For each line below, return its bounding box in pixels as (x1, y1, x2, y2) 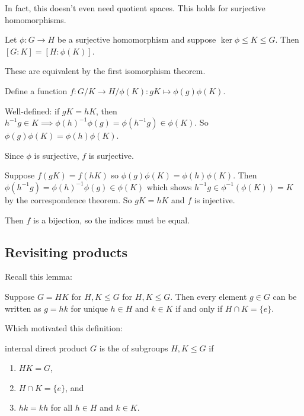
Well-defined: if (5, 104, 60, 117)
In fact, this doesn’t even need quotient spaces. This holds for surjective (5, 2, 265, 14)
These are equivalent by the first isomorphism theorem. (5, 65, 206, 77)
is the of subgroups (99, 341, 168, 354)
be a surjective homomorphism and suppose (57, 33, 216, 46)
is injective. (194, 193, 235, 206)
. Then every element (170, 290, 247, 302)
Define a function (5, 84, 68, 97)
